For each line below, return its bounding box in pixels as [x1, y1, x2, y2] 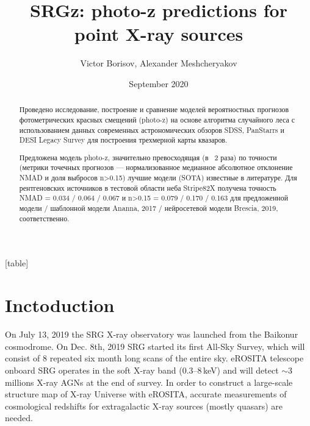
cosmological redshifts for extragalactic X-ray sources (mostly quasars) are [5, 399, 283, 412]
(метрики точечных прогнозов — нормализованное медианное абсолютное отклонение [19, 162, 293, 172]
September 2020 [129, 77, 189, 90]
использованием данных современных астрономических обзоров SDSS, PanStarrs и [19, 124, 284, 135]
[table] [5, 257, 29, 269]
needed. [5, 411, 33, 424]
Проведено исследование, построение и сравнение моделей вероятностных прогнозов [19, 104, 289, 115]
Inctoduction [5, 293, 115, 318]
